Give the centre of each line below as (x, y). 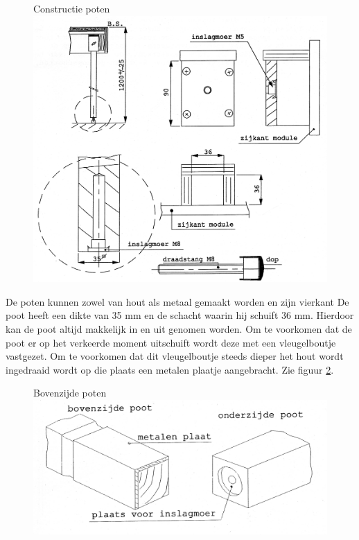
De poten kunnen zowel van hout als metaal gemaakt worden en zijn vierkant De (177, 301)
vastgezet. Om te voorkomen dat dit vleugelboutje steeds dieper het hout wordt (175, 356)
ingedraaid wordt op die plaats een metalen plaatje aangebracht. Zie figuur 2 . (170, 369)
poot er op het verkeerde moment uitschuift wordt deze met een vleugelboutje (171, 342)
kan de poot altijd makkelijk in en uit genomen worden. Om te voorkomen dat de (179, 329)
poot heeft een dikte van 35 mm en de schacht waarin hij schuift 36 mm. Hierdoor (180, 315)
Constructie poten (72, 8)
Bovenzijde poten (70, 393)
